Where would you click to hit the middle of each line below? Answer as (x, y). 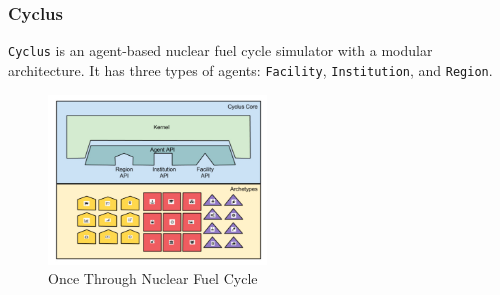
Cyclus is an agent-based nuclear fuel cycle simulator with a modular (220, 50)
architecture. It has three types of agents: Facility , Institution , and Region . (250, 69)
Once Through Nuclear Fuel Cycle (153, 278)
